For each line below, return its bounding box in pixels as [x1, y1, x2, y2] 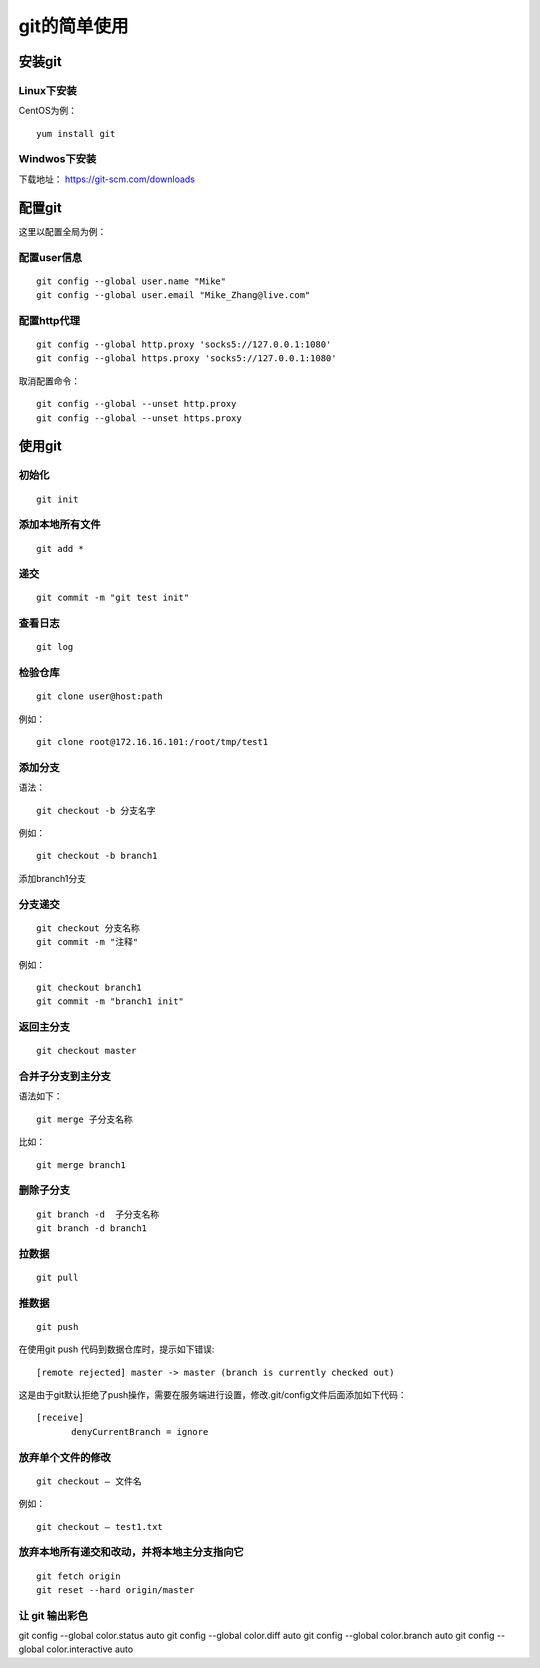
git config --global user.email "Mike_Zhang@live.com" [36, 290, 311, 301]
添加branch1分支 [18, 872, 87, 884]
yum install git [36, 128, 116, 139]
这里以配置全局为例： [18, 225, 107, 237]
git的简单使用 [18, 15, 129, 37]
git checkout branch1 [36, 982, 142, 993]
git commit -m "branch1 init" [36, 996, 185, 1007]
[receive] [36, 1412, 84, 1424]
